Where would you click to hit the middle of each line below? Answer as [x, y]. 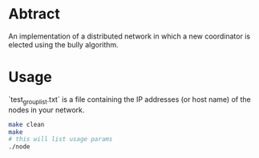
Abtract [34, 14]
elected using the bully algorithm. [63, 44]
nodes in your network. [47, 110]
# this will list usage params [61, 140]
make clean [26, 124]
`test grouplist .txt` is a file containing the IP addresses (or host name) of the [129, 100]
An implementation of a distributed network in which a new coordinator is [129, 36]
